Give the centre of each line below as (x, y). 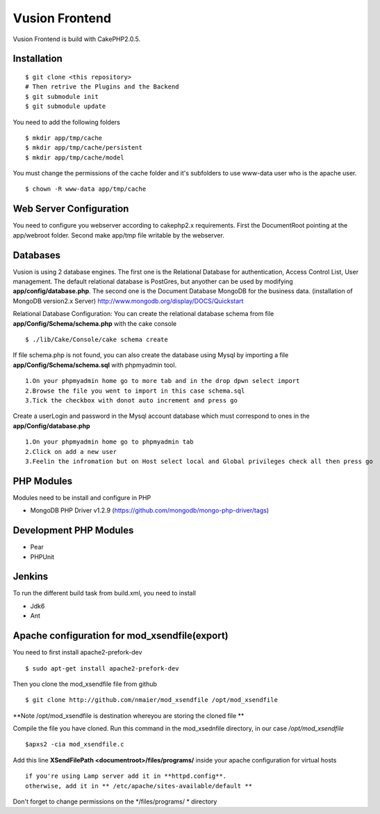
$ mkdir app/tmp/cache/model (75, 157)
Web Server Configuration (71, 209)
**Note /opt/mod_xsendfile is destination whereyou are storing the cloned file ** (129, 715)
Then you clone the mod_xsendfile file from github (85, 684)
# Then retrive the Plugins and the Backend (102, 87)
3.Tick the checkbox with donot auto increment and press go (131, 400)
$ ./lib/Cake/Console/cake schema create (97, 340)
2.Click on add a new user (71, 452)
